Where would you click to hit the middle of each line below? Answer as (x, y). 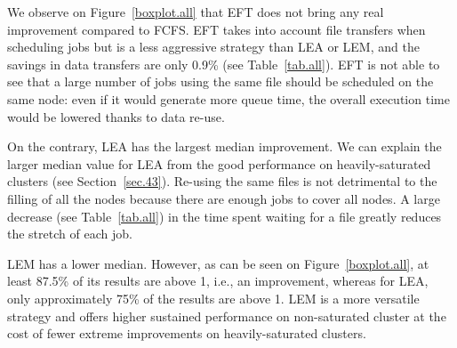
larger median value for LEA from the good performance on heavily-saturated (219, 163)
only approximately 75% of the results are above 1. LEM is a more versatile (213, 298)
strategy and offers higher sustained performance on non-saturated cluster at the (227, 316)
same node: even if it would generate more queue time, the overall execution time (228, 98)
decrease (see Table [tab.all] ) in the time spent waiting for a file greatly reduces (224, 216)
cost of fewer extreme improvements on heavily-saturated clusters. (187, 333)
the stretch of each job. (70, 234)
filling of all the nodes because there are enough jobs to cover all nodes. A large (224, 198)
